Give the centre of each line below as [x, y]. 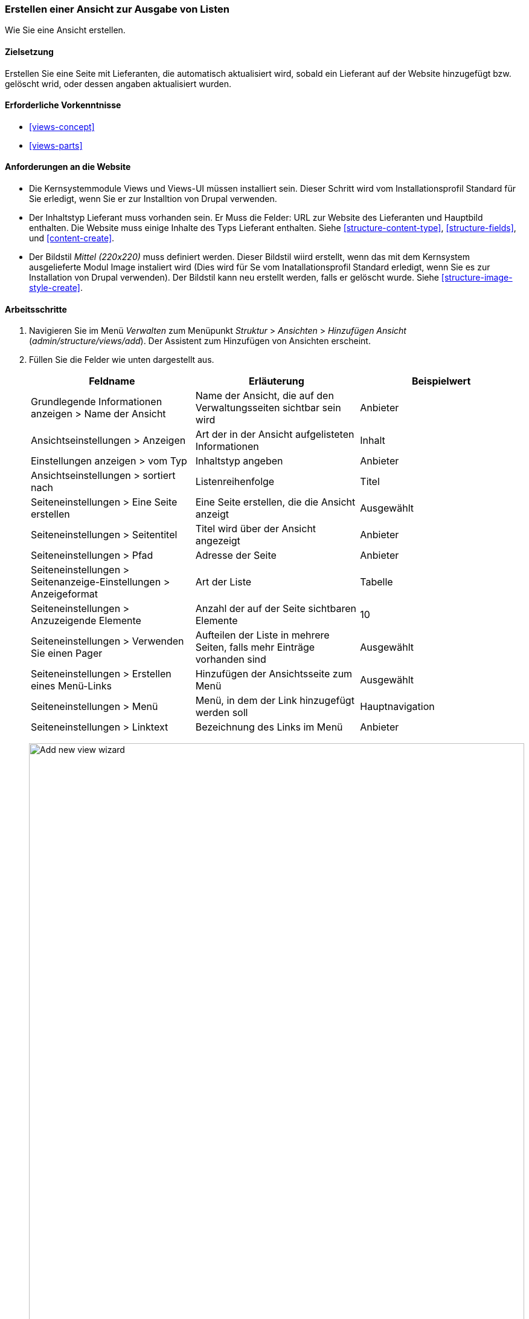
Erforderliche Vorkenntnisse [63, 105]
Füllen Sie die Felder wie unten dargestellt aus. [122, 360]
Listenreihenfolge [235, 482]
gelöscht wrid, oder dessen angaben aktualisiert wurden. [118, 83]
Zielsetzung [29, 51]
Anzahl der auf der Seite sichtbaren [276, 609]
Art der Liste [223, 582]
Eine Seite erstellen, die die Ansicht [275, 502]
